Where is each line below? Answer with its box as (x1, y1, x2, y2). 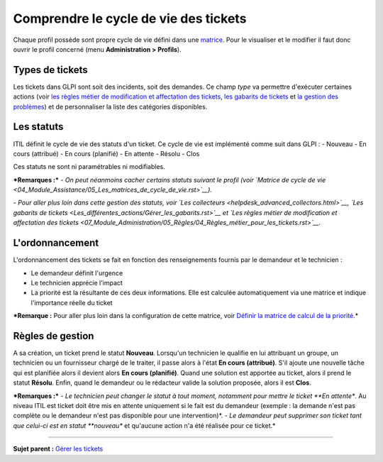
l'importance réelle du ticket (30, 298, 113, 307)
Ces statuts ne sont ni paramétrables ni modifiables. (13, 163, 166, 171)
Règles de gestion (13, 330, 94, 342)
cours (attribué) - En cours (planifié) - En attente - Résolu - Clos (13, 149, 200, 158)
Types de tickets (13, 64, 88, 76)
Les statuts (13, 121, 64, 133)
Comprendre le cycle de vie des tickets (13, 11, 247, 26)
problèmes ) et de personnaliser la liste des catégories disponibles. (13, 102, 208, 111)
